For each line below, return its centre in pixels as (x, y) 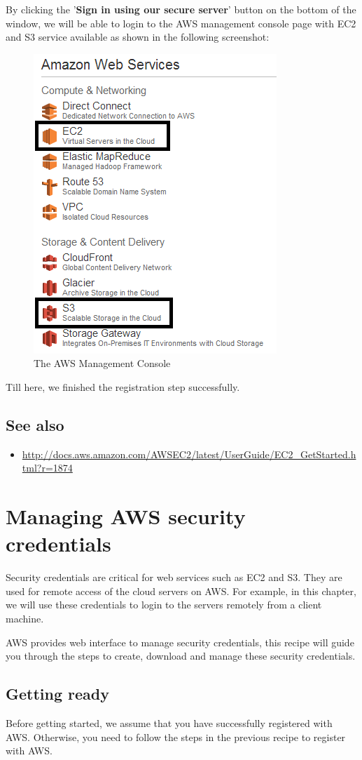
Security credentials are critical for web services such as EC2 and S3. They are (174, 577)
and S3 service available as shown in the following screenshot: (138, 37)
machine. (25, 619)
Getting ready (57, 694)
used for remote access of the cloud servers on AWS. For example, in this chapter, (181, 591)
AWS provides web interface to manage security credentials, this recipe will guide (180, 642)
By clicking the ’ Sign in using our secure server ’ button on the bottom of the (181, 9)
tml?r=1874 (47, 468)
